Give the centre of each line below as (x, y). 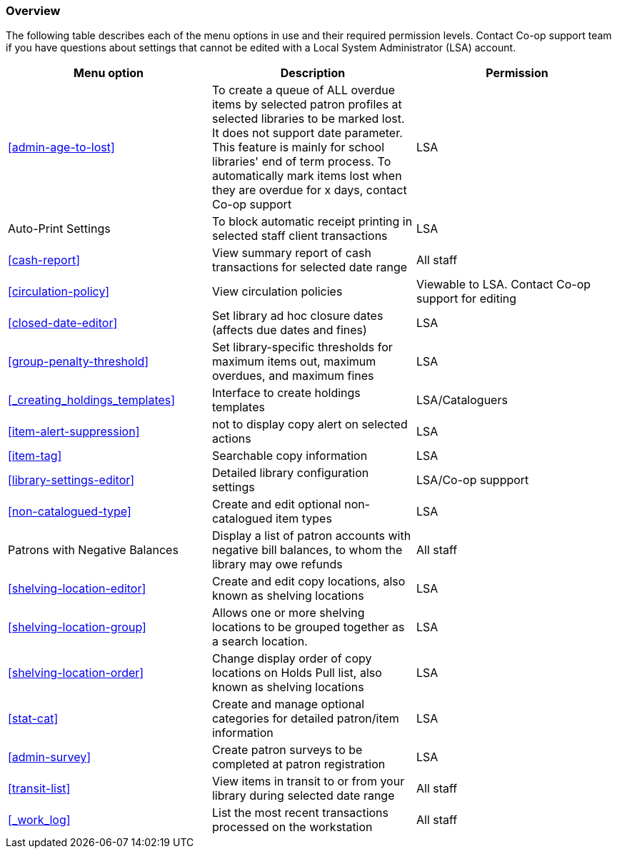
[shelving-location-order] (76, 673)
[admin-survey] (50, 757)
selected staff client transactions (300, 236)
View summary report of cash (291, 253)
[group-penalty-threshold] (79, 362)
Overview (33, 11)
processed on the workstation (292, 827)
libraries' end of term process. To (301, 162)
